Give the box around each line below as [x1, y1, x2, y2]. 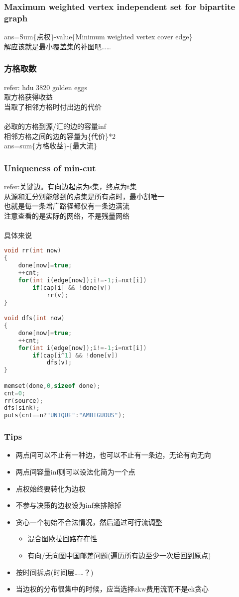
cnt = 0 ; [4, 389, 25, 397]
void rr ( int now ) [4, 247, 61, 254]
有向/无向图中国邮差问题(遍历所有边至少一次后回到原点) [27, 550, 211, 560]
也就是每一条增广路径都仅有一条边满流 [4, 201, 129, 211]
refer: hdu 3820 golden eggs [4, 82, 87, 92]
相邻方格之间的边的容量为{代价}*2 [4, 130, 116, 141]
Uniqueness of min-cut [4, 161, 96, 174]
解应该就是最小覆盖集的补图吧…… [4, 41, 111, 51]
